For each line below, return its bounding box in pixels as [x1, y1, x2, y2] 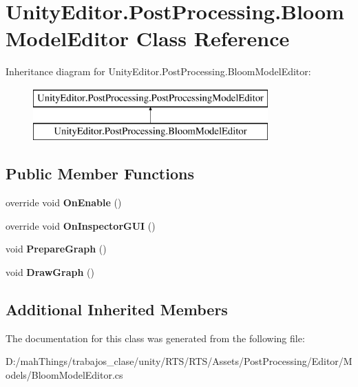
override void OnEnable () [6, 195, 122, 210]
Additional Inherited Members [6, 299, 228, 320]
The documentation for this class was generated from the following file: [6, 330, 305, 345]
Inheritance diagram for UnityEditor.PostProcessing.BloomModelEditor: [6, 64, 311, 79]
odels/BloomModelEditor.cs [6, 368, 123, 382]
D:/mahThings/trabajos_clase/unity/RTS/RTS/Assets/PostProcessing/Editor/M [6, 354, 352, 368]
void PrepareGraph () [6, 241, 107, 256]
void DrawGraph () [6, 265, 94, 279]
